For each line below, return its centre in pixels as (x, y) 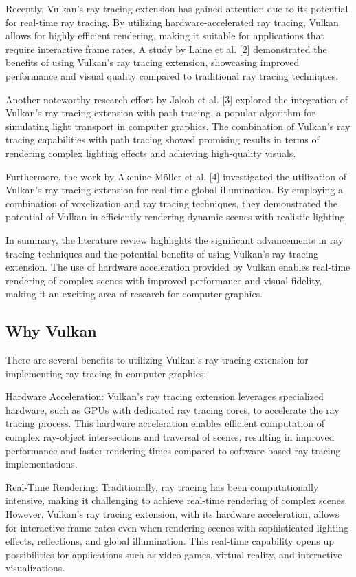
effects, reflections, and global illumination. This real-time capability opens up (170, 541)
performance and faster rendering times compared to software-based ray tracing (173, 450)
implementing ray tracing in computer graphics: (106, 373)
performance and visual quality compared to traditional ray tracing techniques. (172, 75)
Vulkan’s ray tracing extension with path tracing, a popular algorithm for (160, 113)
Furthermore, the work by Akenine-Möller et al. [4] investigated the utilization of (176, 176)
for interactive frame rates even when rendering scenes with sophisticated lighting (177, 527)
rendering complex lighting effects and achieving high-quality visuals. (151, 153)
